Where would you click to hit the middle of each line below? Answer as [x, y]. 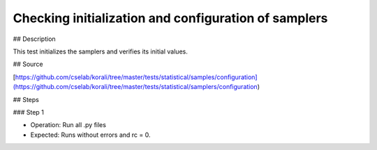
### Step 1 [29, 112]
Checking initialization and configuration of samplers [170, 18]
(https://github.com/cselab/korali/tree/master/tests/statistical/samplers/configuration [135, 87]
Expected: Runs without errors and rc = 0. [90, 135]
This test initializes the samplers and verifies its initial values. [100, 51]
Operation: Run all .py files [68, 125]
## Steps [26, 99]
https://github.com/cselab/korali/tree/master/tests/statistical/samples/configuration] [136, 77]
